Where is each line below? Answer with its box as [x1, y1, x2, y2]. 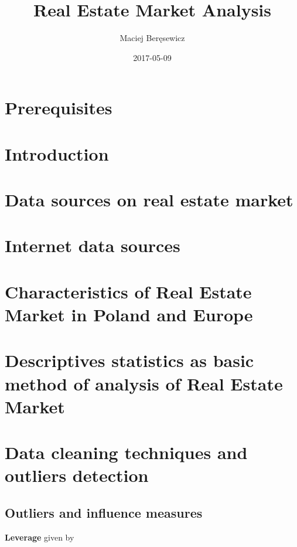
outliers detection [5, 463, 149, 487]
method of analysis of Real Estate [5, 371, 283, 395]
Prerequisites [5, 96, 112, 120]
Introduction [5, 141, 109, 165]
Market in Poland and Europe [5, 303, 253, 326]
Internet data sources [5, 233, 180, 257]
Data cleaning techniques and [5, 440, 248, 464]
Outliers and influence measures [5, 503, 203, 521]
